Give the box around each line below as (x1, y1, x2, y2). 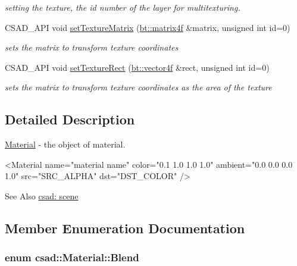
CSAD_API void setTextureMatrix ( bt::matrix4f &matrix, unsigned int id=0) (5, 21, 290, 33)
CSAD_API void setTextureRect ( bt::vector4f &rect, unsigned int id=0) (5, 61, 270, 73)
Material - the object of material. (5, 138, 126, 151)
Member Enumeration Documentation (5, 218, 245, 237)
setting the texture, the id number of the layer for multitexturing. (5, 1, 240, 13)
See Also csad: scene (5, 189, 79, 202)
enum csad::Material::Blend (5, 250, 139, 265)
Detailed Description (5, 110, 135, 129)
